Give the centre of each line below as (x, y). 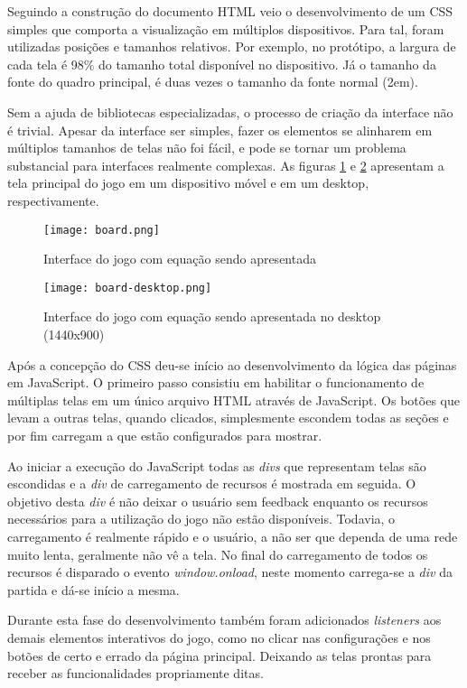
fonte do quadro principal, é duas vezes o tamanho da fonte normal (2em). (213, 82)
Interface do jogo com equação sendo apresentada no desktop (212, 316)
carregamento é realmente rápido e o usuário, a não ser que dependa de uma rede (233, 536)
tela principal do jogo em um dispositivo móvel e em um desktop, (188, 183)
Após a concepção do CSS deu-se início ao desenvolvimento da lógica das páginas (232, 364)
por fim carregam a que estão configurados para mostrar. (165, 435)
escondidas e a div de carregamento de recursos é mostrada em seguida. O (212, 483)
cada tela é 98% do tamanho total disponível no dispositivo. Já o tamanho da (222, 64)
